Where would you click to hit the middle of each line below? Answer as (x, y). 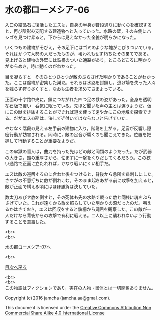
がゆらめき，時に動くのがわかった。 (42, 66)
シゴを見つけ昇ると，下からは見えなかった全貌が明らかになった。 (72, 37)
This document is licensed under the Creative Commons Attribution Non (78, 307)
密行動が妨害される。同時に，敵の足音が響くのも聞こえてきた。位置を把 (78, 134)
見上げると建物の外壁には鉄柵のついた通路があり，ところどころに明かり (78, 60)
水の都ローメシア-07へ (28, 247)
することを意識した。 (27, 221)
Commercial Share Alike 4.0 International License (55, 313)
